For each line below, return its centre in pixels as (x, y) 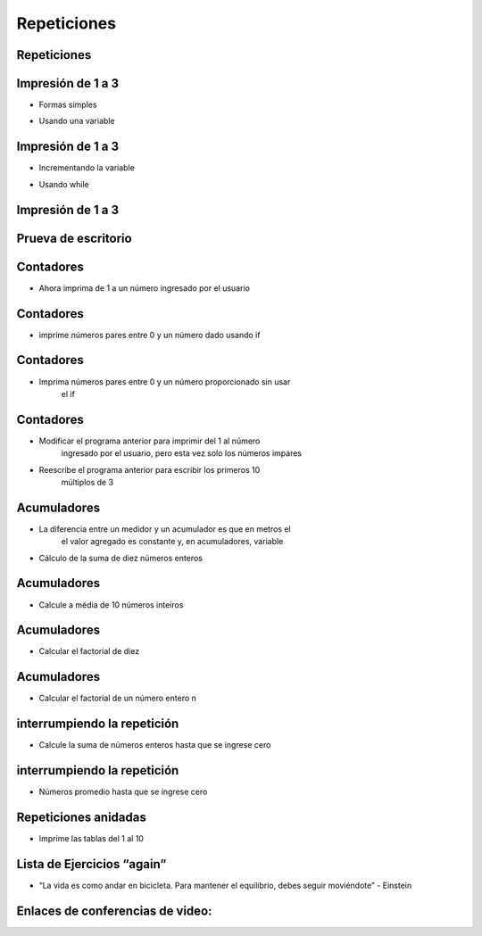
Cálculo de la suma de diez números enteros (120, 558)
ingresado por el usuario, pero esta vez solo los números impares (182, 453)
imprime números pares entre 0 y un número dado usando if (150, 335)
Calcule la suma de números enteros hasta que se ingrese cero (155, 745)
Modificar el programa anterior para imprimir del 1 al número (150, 441)
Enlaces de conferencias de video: (114, 911)
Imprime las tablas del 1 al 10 (91, 839)
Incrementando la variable (87, 168)
